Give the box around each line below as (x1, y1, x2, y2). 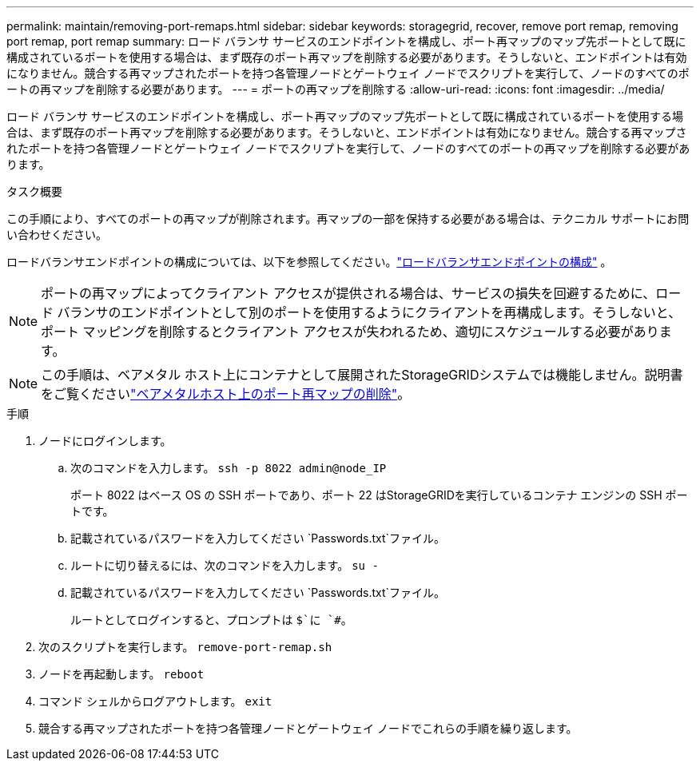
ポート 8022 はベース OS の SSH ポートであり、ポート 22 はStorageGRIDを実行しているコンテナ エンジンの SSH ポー (70, 488, 688, 502)
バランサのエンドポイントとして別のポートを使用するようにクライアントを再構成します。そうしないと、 (57, 304, 682, 320)
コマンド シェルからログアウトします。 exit (38, 694, 272, 708)
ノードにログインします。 (38, 434, 172, 447)
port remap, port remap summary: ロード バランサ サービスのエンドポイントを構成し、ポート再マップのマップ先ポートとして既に (6, 34, 686, 48)
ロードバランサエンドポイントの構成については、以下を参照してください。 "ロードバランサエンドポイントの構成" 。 (6, 255, 612, 268)
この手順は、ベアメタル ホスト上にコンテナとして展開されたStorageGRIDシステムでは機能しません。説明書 (41, 367, 683, 383)
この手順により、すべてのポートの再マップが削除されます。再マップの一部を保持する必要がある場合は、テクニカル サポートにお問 (6, 212, 690, 225)
